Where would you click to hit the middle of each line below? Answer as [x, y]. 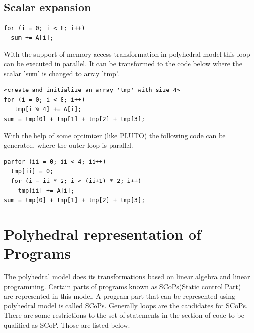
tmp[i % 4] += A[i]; [48, 109]
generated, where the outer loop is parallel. [69, 145]
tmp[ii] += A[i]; [46, 191]
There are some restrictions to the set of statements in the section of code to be [124, 315]
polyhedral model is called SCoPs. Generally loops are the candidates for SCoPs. [126, 305]
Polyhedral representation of [103, 233]
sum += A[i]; [32, 38]
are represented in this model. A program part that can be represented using [120, 296]
